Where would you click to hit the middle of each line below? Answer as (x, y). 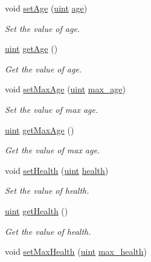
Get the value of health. (48, 231)
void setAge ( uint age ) (46, 8)
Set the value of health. (47, 190)
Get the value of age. (43, 69)
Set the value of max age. (52, 109)
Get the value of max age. (53, 150)
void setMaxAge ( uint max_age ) (65, 89)
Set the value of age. (43, 28)
